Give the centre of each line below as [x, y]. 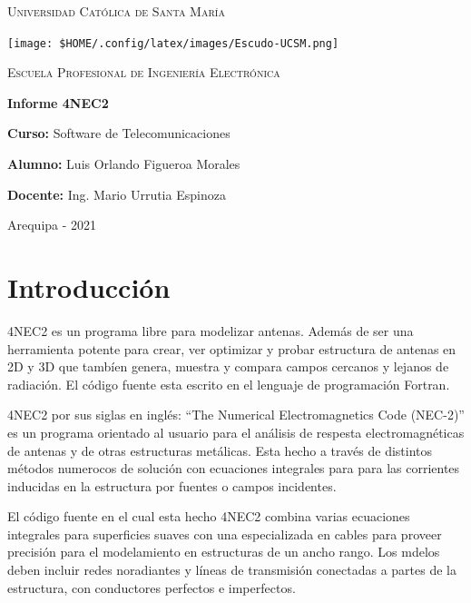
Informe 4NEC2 [58, 102]
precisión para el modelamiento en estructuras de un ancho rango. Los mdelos [224, 552]
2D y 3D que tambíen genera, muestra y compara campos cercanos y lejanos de [228, 366]
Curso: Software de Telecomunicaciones [119, 133]
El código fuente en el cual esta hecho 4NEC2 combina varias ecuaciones [209, 516]
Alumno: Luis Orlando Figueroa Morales [124, 164]
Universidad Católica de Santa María [116, 11]
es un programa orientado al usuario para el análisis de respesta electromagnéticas [236, 432]
